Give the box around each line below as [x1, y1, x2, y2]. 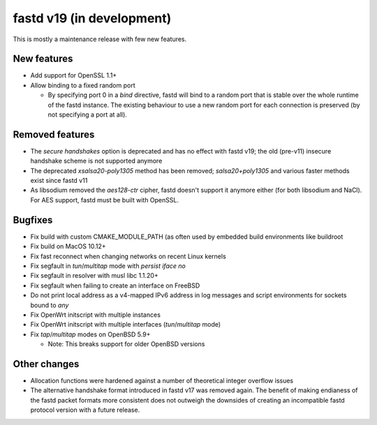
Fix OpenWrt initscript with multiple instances [30, 311, 161, 319]
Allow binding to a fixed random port [30, 81, 135, 89]
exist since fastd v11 [30, 177, 88, 185]
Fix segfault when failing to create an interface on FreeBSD [30, 281, 200, 290]
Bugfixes [13, 214, 53, 226]
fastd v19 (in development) [13, 10, 172, 26]
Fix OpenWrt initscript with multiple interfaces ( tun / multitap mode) [30, 320, 221, 329]
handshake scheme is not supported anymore [30, 157, 163, 165]
